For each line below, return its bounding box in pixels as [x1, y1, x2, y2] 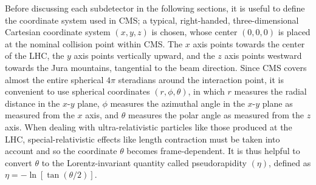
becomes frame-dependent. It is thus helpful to [126, 144, 300, 157]
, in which [188, 85, 225, 98]
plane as [262, 96, 293, 109]
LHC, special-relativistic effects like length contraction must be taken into [5, 132, 280, 145]
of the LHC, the [5, 49, 64, 62]
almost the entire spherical [5, 73, 104, 86]
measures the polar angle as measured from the [128, 109, 304, 121]
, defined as [268, 156, 311, 169]
